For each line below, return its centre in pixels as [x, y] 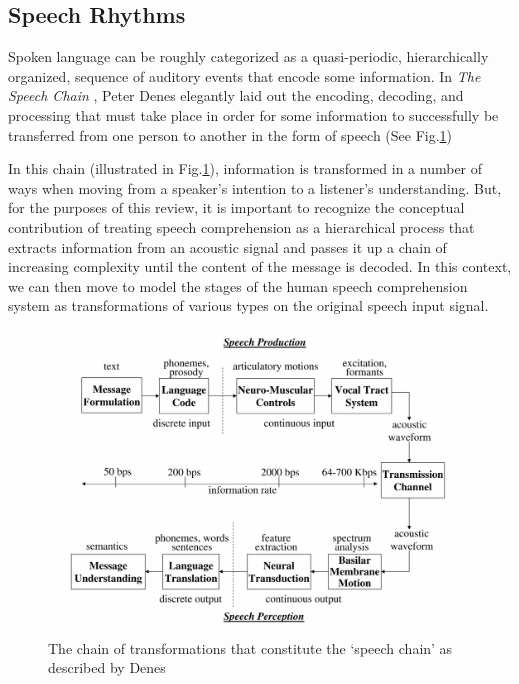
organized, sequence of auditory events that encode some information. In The [244, 75]
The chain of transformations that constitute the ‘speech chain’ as [250, 647]
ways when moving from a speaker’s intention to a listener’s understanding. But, [255, 187]
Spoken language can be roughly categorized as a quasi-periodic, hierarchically [248, 56]
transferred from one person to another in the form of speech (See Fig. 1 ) [230, 134]
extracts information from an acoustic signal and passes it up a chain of [227, 246]
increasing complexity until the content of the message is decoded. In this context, [260, 266]
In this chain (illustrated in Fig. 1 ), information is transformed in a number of [245, 168]
